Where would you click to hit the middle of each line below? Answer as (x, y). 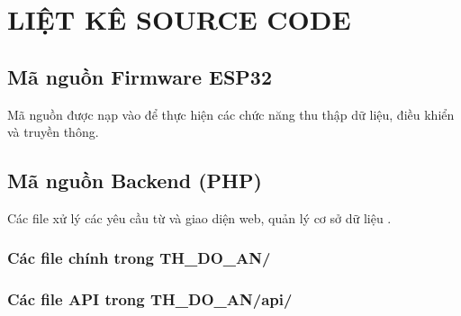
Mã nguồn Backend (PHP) (135, 181)
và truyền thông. (53, 132)
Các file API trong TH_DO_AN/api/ (150, 299)
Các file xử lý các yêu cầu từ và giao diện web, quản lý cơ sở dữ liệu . (199, 217)
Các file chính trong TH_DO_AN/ (139, 258)
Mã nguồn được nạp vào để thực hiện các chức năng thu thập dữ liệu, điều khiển (231, 114)
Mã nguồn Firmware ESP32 (140, 76)
